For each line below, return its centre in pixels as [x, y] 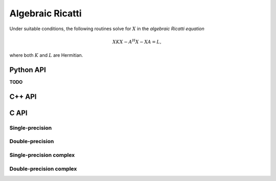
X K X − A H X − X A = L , [137, 41]
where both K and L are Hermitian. [46, 55]
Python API [28, 70]
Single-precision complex [42, 155]
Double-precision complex [43, 169]
